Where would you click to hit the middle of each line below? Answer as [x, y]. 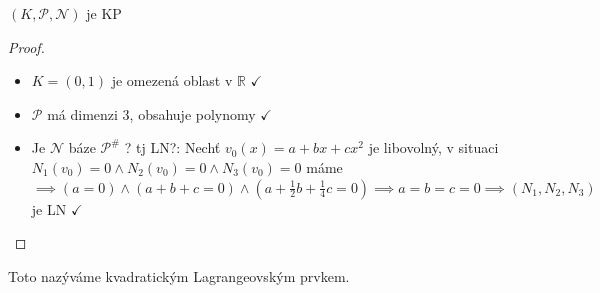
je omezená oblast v [172, 80]
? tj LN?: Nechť [172, 147]
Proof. [26, 46]
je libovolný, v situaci [433, 147]
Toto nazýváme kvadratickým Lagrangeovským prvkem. [179, 275]
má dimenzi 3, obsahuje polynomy [151, 113]
